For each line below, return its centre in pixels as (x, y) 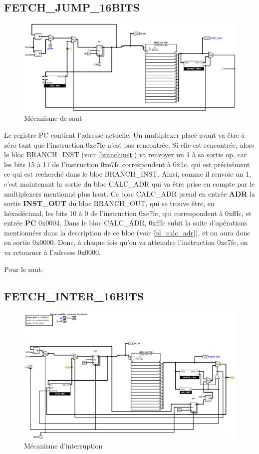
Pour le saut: (24, 269)
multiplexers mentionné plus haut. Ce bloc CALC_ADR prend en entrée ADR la (129, 193)
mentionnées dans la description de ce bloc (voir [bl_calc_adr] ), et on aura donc (127, 232)
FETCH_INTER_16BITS (74, 296)
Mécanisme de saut (53, 118)
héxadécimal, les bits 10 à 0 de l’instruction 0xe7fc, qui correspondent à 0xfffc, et (128, 213)
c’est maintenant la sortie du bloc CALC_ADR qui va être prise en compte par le (129, 183)
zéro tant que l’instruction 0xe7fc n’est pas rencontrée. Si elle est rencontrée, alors (129, 144)
